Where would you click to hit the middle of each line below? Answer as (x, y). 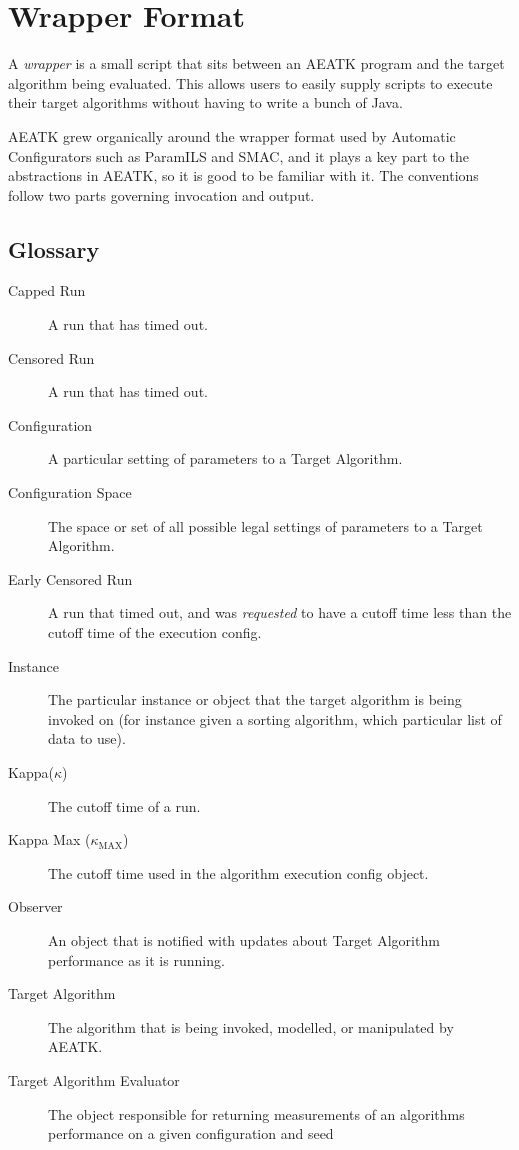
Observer (35, 906)
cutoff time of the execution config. (155, 632)
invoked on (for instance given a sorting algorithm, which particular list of (275, 718)
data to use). (87, 738)
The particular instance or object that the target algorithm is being (255, 699)
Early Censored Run (70, 578)
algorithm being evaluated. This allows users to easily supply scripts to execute (250, 82)
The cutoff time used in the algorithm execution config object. (238, 872)
